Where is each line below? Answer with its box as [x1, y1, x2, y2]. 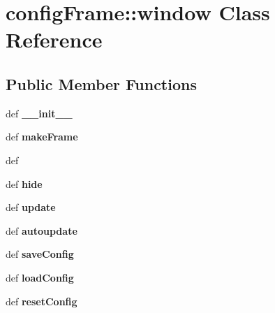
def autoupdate [6, 223, 77, 238]
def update [6, 200, 56, 214]
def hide [6, 176, 43, 191]
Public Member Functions [6, 73, 197, 94]
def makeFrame [6, 129, 78, 144]
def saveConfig [6, 247, 74, 261]
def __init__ [6, 105, 73, 120]
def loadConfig [6, 270, 74, 284]
